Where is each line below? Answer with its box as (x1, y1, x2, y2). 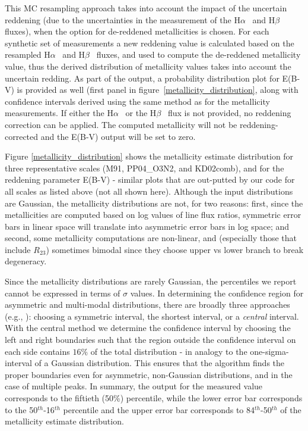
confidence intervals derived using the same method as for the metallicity (5, 95, 270, 107)
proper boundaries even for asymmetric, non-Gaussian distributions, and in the (5, 368, 293, 380)
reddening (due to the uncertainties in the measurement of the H (5, 13, 240, 26)
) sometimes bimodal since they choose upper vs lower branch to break (46, 243, 304, 255)
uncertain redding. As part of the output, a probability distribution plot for (5, 71, 280, 84)
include (5, 243, 31, 255)
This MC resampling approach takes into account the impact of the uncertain (5, 2, 287, 14)
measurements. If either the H (5, 107, 113, 119)
